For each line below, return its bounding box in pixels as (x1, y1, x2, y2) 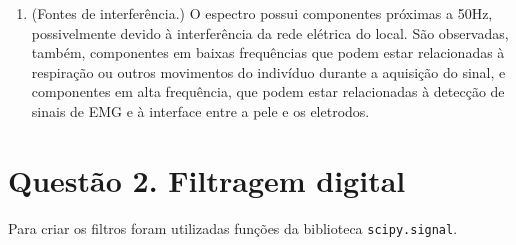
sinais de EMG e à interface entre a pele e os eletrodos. (31, 100, 370, 121)
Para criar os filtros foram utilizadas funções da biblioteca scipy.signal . (8, 217, 458, 238)
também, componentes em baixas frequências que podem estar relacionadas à (31, 42, 505, 63)
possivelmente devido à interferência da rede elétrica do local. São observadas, (31, 22, 509, 43)
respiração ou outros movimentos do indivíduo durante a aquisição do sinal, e (31, 61, 506, 82)
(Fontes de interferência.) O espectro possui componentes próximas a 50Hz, (31, 3, 493, 23)
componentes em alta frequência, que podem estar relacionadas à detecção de (31, 81, 505, 102)
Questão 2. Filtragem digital (8, 159, 406, 200)
